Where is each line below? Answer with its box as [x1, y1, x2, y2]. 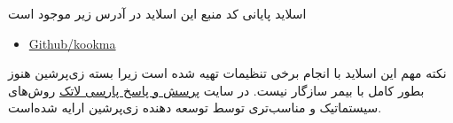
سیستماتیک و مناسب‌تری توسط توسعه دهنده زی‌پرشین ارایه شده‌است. [8, 98, 382, 117]
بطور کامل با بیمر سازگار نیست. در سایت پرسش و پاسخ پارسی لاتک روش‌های [8, 81, 425, 99]
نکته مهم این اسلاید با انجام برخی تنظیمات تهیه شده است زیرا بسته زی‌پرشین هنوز [8, 64, 447, 82]
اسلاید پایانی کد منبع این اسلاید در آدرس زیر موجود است [8, 4, 307, 22]
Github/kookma [28, 34, 116, 52]
